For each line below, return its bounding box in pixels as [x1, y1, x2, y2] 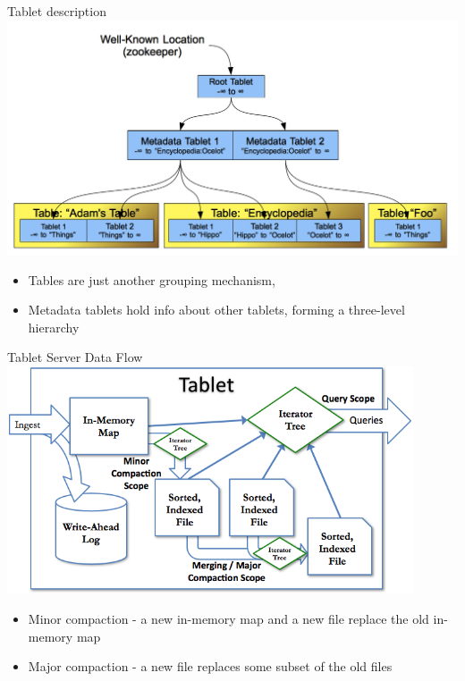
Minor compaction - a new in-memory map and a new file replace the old [28, 610, 429, 628]
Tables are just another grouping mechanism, [28, 270, 275, 289]
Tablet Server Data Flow [7, 348, 143, 366]
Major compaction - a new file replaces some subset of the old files [28, 657, 393, 676]
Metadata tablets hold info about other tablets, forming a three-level [28, 300, 405, 319]
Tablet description [7, 2, 106, 20]
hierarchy [28, 317, 80, 336]
